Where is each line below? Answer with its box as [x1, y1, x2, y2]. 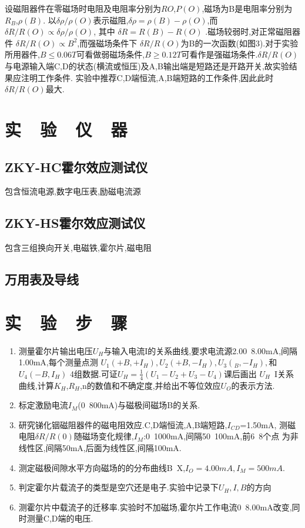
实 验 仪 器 [5, 117, 128, 141]
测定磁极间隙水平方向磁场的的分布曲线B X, [18, 461, 186, 473]
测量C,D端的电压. [26, 512, 93, 524]
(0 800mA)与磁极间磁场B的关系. [78, 399, 200, 411]
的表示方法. [231, 379, 275, 391]
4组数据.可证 [70, 367, 118, 379]
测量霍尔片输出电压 [18, 344, 93, 357]
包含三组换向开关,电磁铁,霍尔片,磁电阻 [5, 241, 152, 254]
